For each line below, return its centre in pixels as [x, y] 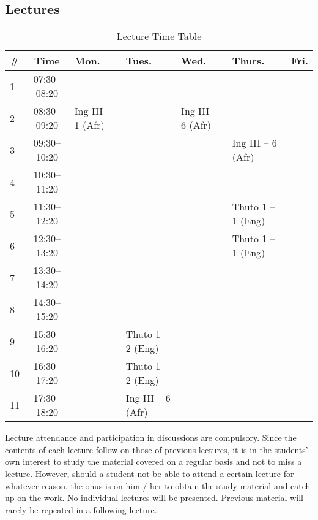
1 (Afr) [89, 125]
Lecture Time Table [159, 36]
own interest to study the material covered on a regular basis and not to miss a [153, 461]
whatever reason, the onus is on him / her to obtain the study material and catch [158, 485]
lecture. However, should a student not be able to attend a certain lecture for [150, 473]
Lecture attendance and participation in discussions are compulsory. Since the [151, 438]
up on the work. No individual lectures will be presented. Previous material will [154, 498]
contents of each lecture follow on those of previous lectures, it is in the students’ [157, 449]
